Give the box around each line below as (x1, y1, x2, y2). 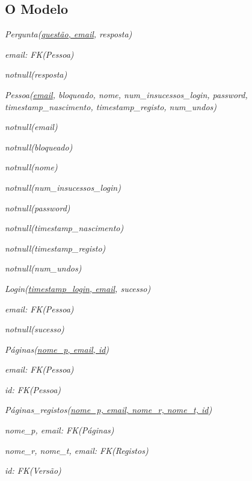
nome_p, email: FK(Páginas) (5, 424, 114, 436)
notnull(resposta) (5, 68, 67, 81)
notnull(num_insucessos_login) (5, 181, 121, 193)
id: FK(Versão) (5, 464, 61, 477)
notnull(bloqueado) (5, 140, 73, 153)
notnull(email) (5, 120, 58, 133)
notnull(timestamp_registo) (5, 241, 106, 254)
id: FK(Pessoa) (5, 383, 61, 396)
